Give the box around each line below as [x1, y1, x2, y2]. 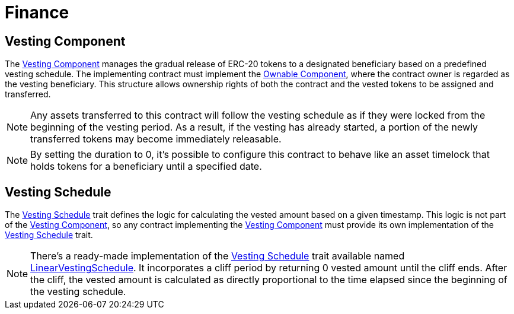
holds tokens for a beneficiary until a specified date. [30, 160, 262, 173]
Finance [5, 2, 69, 23]
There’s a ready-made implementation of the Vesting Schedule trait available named [30, 250, 405, 262]
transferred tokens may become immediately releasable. [30, 133, 282, 145]
